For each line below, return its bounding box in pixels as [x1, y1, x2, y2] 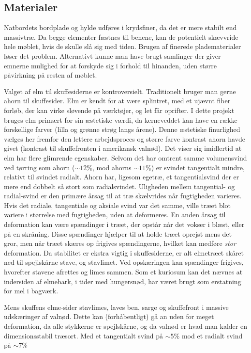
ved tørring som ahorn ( [4, 162, 75, 172]
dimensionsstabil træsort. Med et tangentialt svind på [4, 330, 163, 340]
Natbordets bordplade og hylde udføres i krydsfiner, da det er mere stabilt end [4, 22, 237, 32]
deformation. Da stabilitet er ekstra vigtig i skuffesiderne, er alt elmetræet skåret [4, 247, 244, 257]
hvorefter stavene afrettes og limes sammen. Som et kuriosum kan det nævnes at [4, 267, 243, 277]
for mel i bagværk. [4, 286, 59, 296]
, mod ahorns [92, 162, 132, 172]
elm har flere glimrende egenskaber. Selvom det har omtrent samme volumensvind [4, 152, 247, 162]
